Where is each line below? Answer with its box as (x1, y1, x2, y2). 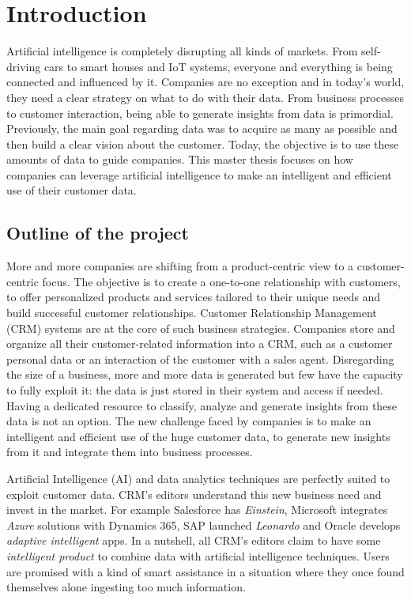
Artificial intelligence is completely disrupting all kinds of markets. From (6, 43, 358, 59)
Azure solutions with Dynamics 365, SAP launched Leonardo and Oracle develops (6, 516, 401, 533)
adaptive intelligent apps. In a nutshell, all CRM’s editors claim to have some (6, 532, 381, 549)
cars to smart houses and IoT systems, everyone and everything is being (43, 58, 393, 74)
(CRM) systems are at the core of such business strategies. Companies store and (6, 319, 395, 336)
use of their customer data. (6, 182, 137, 198)
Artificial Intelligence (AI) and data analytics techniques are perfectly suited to (6, 470, 390, 486)
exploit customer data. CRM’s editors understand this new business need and (6, 485, 382, 502)
